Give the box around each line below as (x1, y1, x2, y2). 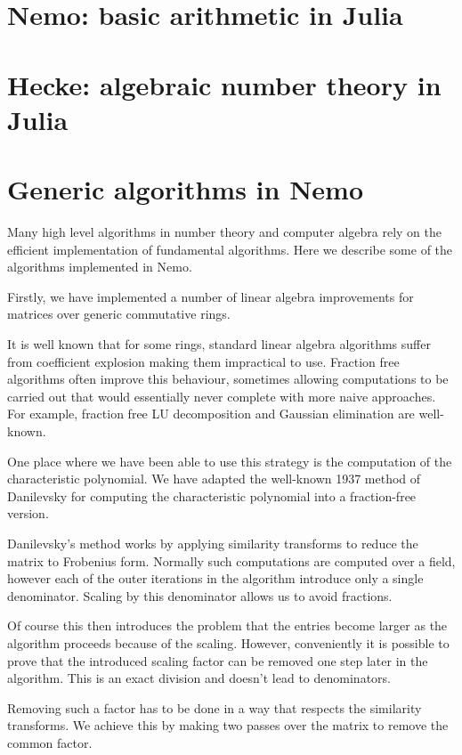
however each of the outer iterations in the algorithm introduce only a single (7, 569, 424, 588)
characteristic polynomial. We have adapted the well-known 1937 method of (7, 469, 421, 488)
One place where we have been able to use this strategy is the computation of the (7, 451, 452, 470)
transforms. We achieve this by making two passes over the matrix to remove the (7, 716, 449, 735)
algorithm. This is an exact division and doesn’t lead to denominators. (7, 669, 391, 687)
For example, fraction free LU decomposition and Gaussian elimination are (7, 404, 415, 423)
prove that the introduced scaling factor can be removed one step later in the (7, 651, 428, 670)
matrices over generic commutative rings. (7, 304, 231, 323)
